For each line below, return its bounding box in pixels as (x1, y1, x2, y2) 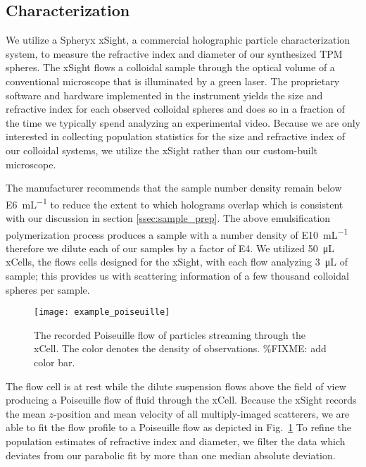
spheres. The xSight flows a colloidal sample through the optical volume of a (6, 60, 335, 75)
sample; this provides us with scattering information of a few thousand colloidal (6, 268, 349, 283)
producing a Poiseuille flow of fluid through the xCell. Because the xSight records (6, 392, 357, 407)
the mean (6, 406, 46, 421)
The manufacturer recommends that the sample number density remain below (6, 180, 342, 195)
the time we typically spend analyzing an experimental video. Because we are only (6, 115, 360, 130)
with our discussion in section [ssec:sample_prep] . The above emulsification (6, 210, 331, 225)
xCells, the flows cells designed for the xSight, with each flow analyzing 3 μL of (6, 254, 348, 269)
